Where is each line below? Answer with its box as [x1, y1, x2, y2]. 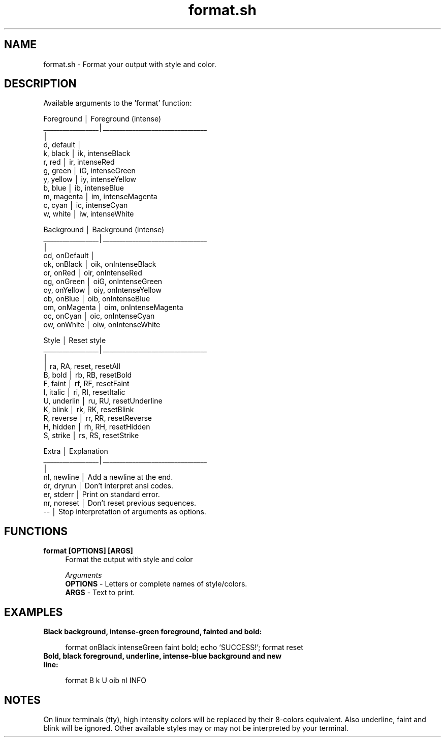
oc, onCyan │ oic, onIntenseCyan [43, 312, 155, 321]
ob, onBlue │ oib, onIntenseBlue [43, 294, 150, 303]
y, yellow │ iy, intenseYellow [43, 175, 136, 184]
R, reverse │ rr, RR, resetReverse [43, 414, 152, 423]
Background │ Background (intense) [43, 225, 165, 234]
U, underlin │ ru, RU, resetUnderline [43, 396, 163, 406]
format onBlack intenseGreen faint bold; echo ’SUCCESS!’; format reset [65, 643, 303, 652]
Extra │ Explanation [43, 447, 108, 456]
